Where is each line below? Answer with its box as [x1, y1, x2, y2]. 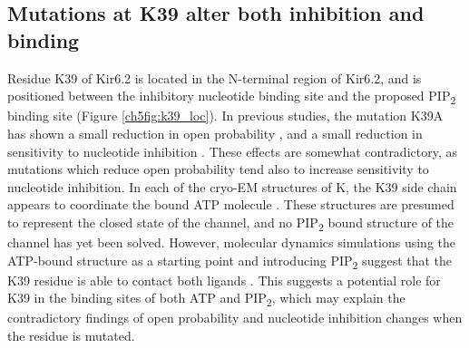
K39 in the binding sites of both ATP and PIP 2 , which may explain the [7, 288, 405, 310]
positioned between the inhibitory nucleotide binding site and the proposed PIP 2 [7, 86, 456, 107]
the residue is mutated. [7, 326, 135, 345]
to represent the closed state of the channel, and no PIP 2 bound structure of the [7, 212, 454, 234]
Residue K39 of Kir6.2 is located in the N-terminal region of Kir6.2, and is [7, 68, 422, 87]
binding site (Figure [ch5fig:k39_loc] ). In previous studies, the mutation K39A [7, 106, 444, 125]
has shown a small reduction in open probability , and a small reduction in [7, 123, 423, 142]
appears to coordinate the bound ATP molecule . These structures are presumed [7, 195, 454, 214]
